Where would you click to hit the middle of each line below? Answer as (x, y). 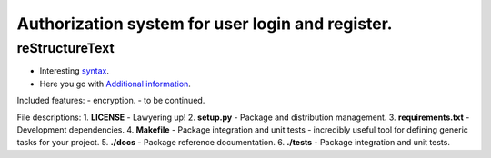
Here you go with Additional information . (115, 84)
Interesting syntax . (74, 71)
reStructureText (65, 48)
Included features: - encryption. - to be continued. (111, 101)
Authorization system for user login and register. (205, 24)
